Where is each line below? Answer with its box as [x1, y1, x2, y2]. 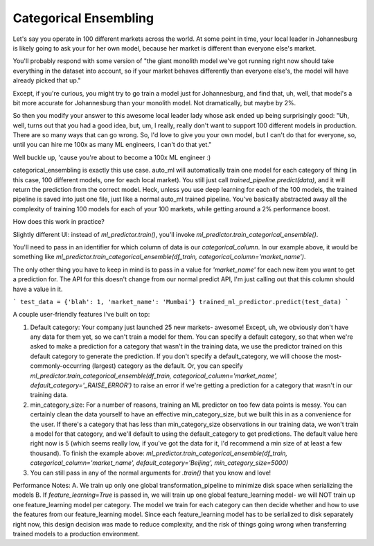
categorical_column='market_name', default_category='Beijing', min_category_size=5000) [30, 459, 289, 467]
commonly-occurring [30, 362, 91, 370]
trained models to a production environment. [12, 529, 140, 538]
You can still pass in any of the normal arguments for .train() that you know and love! [30, 468, 271, 477]
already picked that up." [12, 76, 81, 85]
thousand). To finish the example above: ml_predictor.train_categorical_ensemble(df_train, [30, 449, 287, 457]
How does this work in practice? [12, 218, 105, 226]
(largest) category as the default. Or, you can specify [91, 362, 243, 370]
